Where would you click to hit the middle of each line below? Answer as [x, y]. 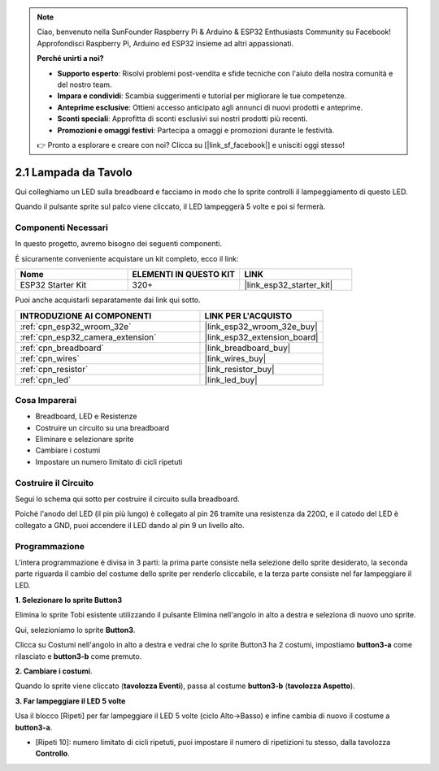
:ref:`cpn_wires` [50, 358]
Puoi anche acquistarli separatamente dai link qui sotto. [108, 300]
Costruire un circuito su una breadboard [102, 427]
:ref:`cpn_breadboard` [62, 348]
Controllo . [52, 754]
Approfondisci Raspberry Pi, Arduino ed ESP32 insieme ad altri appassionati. [165, 43]
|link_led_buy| [231, 379]
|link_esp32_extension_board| [261, 337]
